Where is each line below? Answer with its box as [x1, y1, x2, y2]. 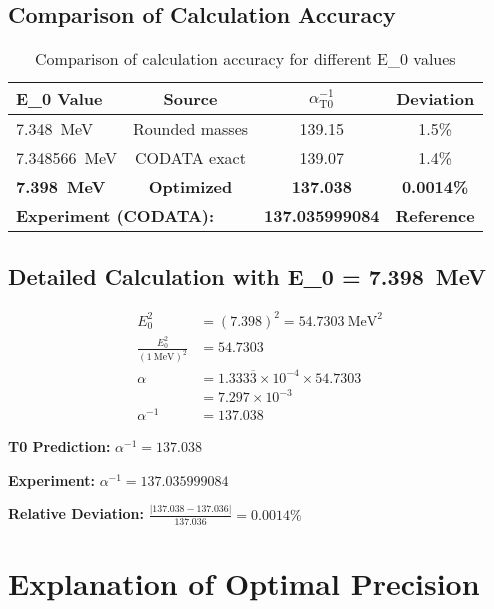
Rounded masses [132, 117, 249, 141]
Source [163, 87, 218, 111]
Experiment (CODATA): [16, 204, 215, 228]
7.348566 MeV [16, 146, 117, 170]
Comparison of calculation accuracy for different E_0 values [35, 47, 456, 71]
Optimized [148, 175, 233, 199]
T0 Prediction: [8, 436, 111, 457]
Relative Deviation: [8, 503, 144, 524]
